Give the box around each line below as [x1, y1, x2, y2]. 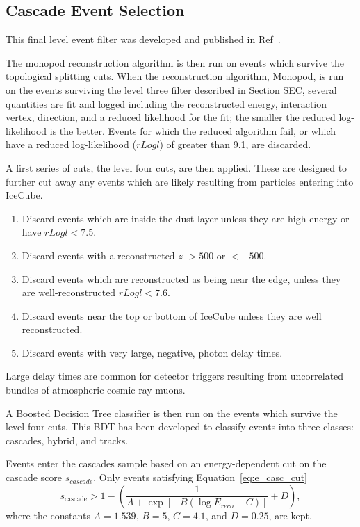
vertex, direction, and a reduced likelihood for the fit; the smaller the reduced [6, 110, 336, 124]
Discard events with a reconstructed [22, 248, 175, 262]
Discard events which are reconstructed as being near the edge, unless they [22, 271, 341, 286]
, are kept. [268, 508, 312, 522]
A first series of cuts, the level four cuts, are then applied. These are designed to [6, 160, 347, 175]
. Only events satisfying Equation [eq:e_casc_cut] [93, 470, 307, 485]
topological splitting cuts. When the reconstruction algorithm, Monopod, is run [6, 69, 344, 83]
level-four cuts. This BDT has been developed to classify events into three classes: [6, 419, 354, 434]
